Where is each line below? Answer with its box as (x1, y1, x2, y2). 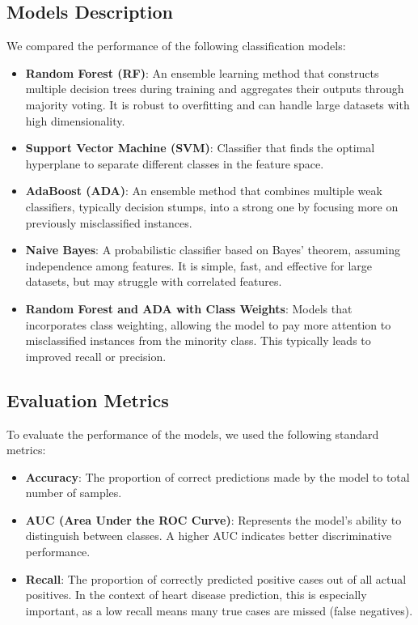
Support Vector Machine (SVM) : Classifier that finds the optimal (25, 139, 375, 156)
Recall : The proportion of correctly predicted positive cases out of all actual (25, 570, 407, 587)
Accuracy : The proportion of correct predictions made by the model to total (25, 468, 410, 485)
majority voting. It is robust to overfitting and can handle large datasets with (25, 96, 410, 113)
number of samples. (25, 484, 122, 501)
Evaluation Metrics (6, 387, 169, 412)
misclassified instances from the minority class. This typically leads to (25, 332, 371, 349)
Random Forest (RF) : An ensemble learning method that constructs (25, 64, 379, 81)
